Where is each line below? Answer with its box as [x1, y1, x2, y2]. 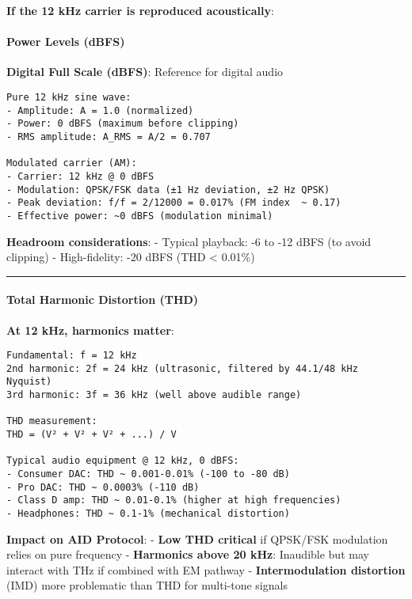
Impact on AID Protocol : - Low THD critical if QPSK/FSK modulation [6, 530, 388, 547]
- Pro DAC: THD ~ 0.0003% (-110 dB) [6, 481, 200, 493]
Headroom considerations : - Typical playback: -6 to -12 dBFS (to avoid [6, 233, 372, 249]
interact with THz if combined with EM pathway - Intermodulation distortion [6, 561, 406, 578]
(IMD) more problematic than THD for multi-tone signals [6, 577, 288, 593]
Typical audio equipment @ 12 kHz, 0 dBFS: [6, 455, 239, 467]
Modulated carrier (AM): [6, 157, 137, 169]
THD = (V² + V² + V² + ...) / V [6, 429, 177, 441]
